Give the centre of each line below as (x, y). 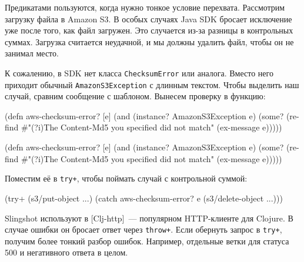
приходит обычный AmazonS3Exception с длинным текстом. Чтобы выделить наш (152, 84)
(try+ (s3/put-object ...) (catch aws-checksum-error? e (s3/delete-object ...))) (144, 198)
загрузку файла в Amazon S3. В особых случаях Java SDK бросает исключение (148, 19)
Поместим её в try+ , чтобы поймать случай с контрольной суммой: (126, 178)
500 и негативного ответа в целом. (66, 252)
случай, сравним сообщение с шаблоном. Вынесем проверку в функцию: (135, 96)
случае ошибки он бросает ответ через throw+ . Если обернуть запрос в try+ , (143, 229)
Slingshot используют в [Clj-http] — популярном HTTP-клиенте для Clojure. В (149, 218)
